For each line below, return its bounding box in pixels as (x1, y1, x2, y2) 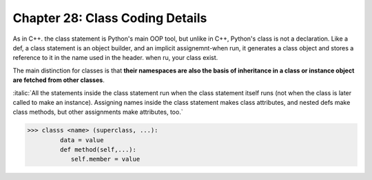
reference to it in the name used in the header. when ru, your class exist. (12, 54, 218, 62)
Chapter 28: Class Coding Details (12, 10, 207, 26)
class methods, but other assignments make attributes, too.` (12, 108, 183, 117)
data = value (59, 136, 104, 144)
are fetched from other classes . (12, 76, 105, 84)
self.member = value (70, 155, 141, 163)
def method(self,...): (59, 146, 137, 154)
